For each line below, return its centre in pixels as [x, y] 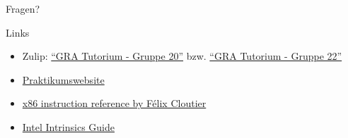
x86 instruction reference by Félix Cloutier [114, 103]
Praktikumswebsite [63, 79]
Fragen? [23, 8]
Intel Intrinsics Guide [68, 126]
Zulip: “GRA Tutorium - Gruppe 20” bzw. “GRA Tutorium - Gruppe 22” [182, 56]
